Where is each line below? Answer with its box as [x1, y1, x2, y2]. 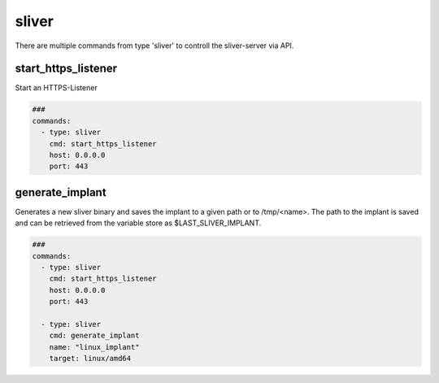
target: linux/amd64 [49, 354, 132, 363]
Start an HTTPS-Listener [15, 83, 98, 93]
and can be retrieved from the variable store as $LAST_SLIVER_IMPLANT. [15, 218, 262, 228]
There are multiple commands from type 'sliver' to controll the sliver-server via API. [15, 41, 294, 50]
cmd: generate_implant [49, 331, 140, 341]
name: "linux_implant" [49, 342, 140, 351]
